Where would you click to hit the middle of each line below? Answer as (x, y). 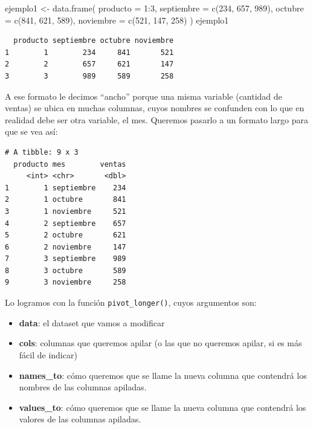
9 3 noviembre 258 (66, 282)
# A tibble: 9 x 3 (42, 152)
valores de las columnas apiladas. (80, 419)
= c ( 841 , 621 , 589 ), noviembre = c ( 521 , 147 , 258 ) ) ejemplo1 (117, 20)
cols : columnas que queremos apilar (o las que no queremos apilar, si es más (160, 343)
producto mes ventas (70, 164)
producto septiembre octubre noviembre (94, 41)
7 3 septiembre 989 (66, 259)
